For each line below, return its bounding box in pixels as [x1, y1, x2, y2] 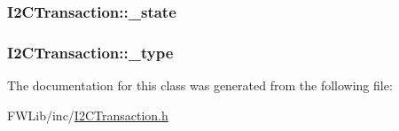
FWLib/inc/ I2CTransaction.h [7, 105, 168, 124]
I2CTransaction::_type [7, 41, 174, 63]
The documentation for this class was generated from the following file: [7, 76, 393, 95]
